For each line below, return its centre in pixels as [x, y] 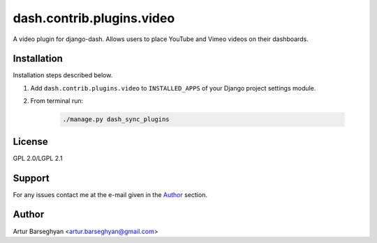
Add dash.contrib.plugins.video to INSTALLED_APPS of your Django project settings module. [173, 88]
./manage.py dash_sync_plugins [116, 119]
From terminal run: [57, 101]
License [30, 142]
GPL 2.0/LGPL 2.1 [38, 158]
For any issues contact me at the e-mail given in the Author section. [110, 194]
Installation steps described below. [63, 75]
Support [31, 178]
